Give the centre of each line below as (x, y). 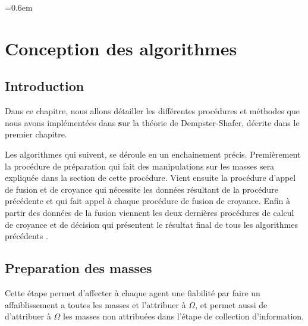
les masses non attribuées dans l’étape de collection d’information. (183, 316)
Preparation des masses (78, 268)
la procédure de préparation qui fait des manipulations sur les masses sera (140, 166)
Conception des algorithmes (121, 48)
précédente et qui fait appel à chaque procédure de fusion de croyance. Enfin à (147, 201)
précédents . (26, 236)
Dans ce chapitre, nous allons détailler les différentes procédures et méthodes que (152, 111)
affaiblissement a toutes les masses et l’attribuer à (95, 304)
